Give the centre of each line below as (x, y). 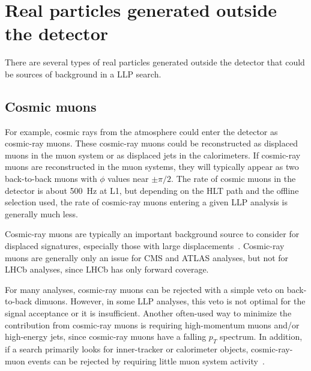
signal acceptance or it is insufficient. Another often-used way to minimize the (148, 313)
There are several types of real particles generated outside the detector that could (155, 62)
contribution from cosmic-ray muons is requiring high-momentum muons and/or (152, 324)
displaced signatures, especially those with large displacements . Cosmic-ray (145, 246)
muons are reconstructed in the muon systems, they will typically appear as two (152, 167)
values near (128, 179)
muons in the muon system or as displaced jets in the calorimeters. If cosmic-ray (153, 155)
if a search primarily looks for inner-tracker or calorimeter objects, (127, 349)
